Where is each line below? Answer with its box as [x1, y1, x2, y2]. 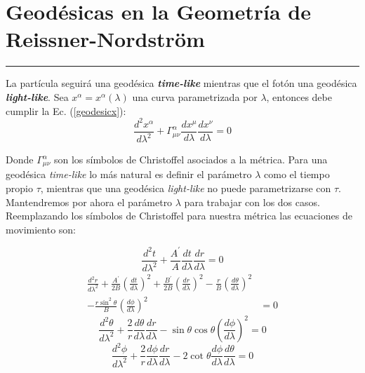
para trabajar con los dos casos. [184, 194, 320, 209]
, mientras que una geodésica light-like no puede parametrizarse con [40, 181, 331, 196]
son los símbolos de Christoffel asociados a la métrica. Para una [53, 152, 328, 166]
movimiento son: [6, 222, 77, 236]
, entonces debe [266, 89, 332, 104]
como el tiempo [264, 167, 330, 182]
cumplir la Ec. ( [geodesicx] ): [6, 103, 126, 118]
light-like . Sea [6, 89, 69, 104]
